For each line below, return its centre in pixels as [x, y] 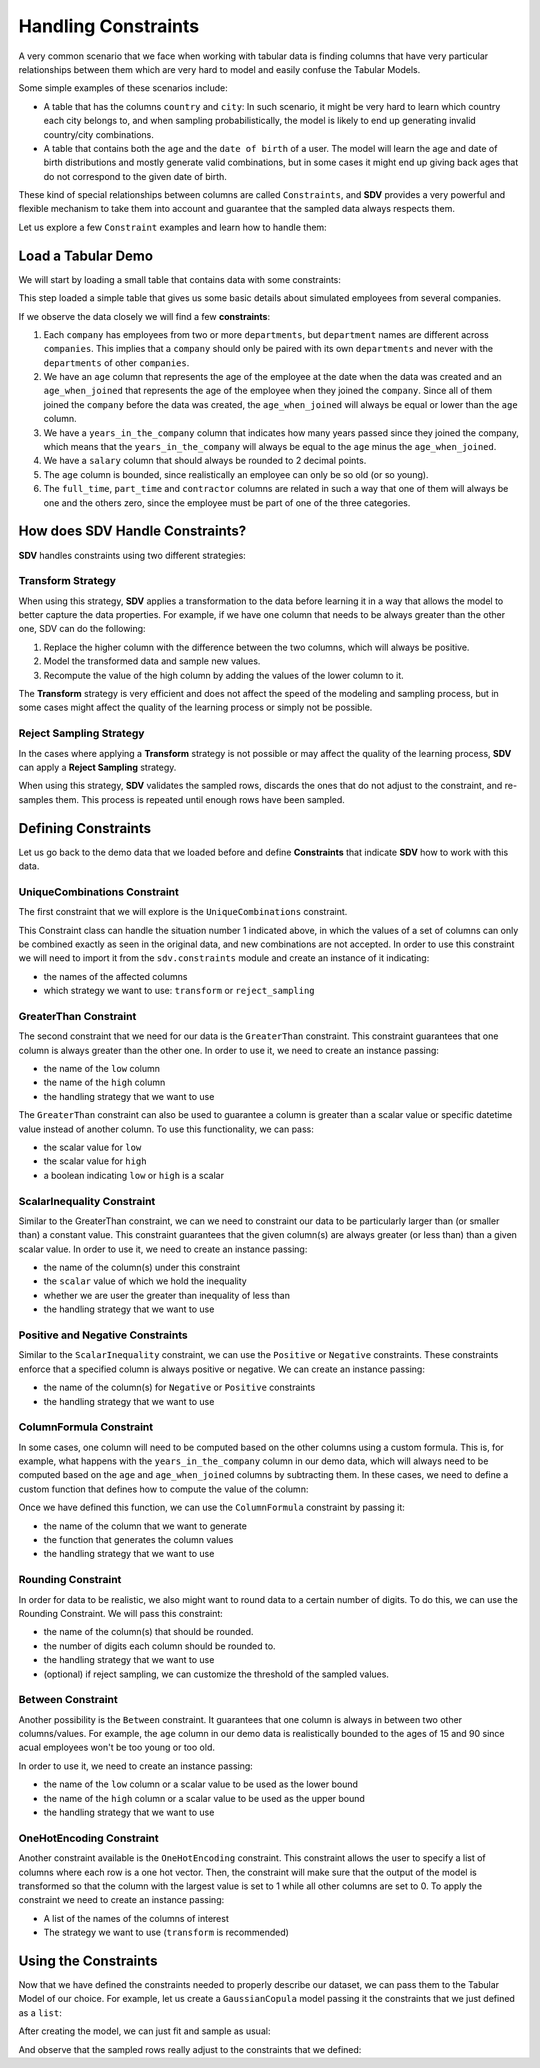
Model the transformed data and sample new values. [152, 661]
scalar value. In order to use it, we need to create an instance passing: [163, 1249]
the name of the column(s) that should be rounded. [148, 1632]
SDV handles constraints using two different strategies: [132, 555]
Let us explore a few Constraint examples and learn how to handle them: [172, 227]
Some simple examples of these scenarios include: [123, 88]
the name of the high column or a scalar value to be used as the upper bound [204, 1798]
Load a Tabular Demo [86, 255]
